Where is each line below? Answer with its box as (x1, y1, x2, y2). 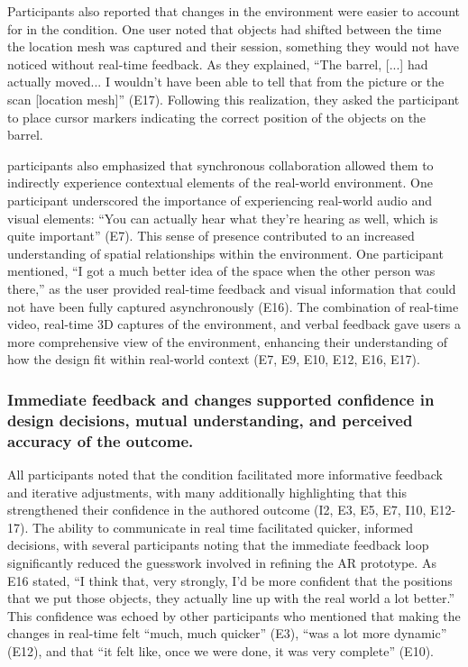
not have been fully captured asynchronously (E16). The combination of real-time (7, 297, 459, 315)
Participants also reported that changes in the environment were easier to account (7, 2, 460, 20)
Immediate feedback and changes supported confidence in (7, 388, 435, 410)
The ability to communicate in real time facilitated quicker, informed (32, 517, 414, 536)
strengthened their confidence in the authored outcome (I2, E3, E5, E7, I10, (7, 500, 427, 519)
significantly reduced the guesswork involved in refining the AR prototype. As (7, 553, 436, 571)
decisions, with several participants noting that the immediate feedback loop (7, 535, 429, 554)
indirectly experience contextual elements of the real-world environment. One (7, 173, 433, 192)
